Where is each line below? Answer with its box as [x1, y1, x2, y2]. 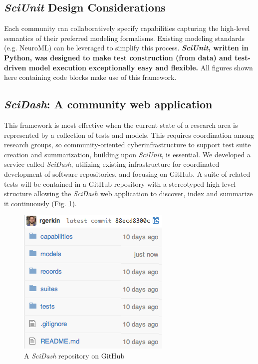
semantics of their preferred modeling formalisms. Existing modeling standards [4, 32, 245, 43]
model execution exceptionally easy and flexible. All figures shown [28, 62, 253, 72]
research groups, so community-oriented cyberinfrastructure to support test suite [4, 139, 251, 150]
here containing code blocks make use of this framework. [4, 72, 177, 82]
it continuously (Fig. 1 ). [4, 198, 77, 208]
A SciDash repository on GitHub [24, 350, 125, 361]
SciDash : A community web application [4, 96, 213, 112]
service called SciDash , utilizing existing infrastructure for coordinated [4, 159, 220, 169]
